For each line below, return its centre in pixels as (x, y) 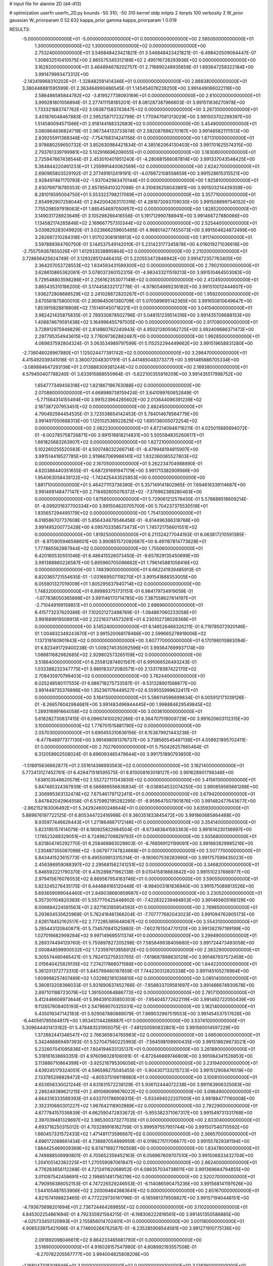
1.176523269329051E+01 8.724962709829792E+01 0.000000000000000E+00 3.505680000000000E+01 (146, 836)
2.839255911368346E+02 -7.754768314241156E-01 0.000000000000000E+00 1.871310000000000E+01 (144, 138)
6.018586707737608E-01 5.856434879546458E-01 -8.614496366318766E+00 (117, 520)
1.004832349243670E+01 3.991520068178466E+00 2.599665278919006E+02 (124, 634)
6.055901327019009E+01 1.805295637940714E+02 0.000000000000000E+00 (118, 584)
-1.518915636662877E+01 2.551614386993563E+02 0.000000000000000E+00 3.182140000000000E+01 (133, 766)
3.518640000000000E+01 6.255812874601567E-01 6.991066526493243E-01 (116, 662)
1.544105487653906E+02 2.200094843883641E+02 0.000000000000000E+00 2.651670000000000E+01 (147, 1191)
